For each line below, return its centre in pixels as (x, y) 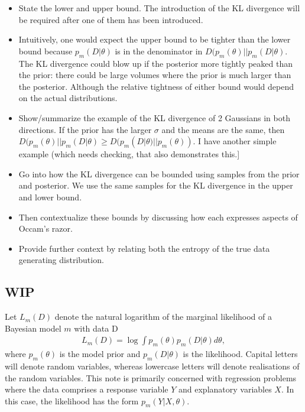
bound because (46, 51)
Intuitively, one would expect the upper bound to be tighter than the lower (155, 39)
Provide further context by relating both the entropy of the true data (144, 248)
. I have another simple (235, 141)
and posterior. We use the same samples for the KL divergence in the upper (156, 185)
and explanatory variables (225, 389)
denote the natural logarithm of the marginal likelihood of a (163, 317)
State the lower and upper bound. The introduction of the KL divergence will (159, 8)
